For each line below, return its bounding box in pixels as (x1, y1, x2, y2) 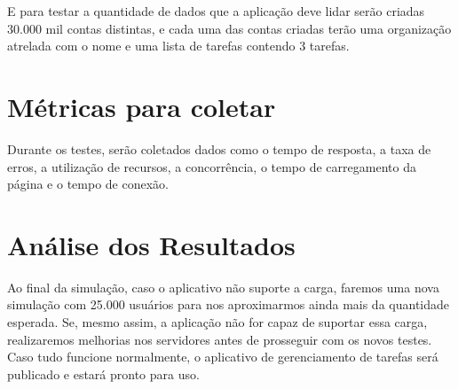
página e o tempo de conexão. (7, 175, 169, 193)
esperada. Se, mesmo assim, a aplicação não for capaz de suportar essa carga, (7, 313, 428, 331)
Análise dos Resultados (7, 226, 296, 262)
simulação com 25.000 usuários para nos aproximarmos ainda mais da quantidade (7, 295, 450, 314)
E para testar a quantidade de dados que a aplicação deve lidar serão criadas (7, 2, 425, 19)
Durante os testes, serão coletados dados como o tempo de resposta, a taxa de (7, 139, 431, 158)
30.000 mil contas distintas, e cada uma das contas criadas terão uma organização (7, 19, 452, 37)
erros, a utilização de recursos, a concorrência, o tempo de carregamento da (7, 157, 416, 175)
